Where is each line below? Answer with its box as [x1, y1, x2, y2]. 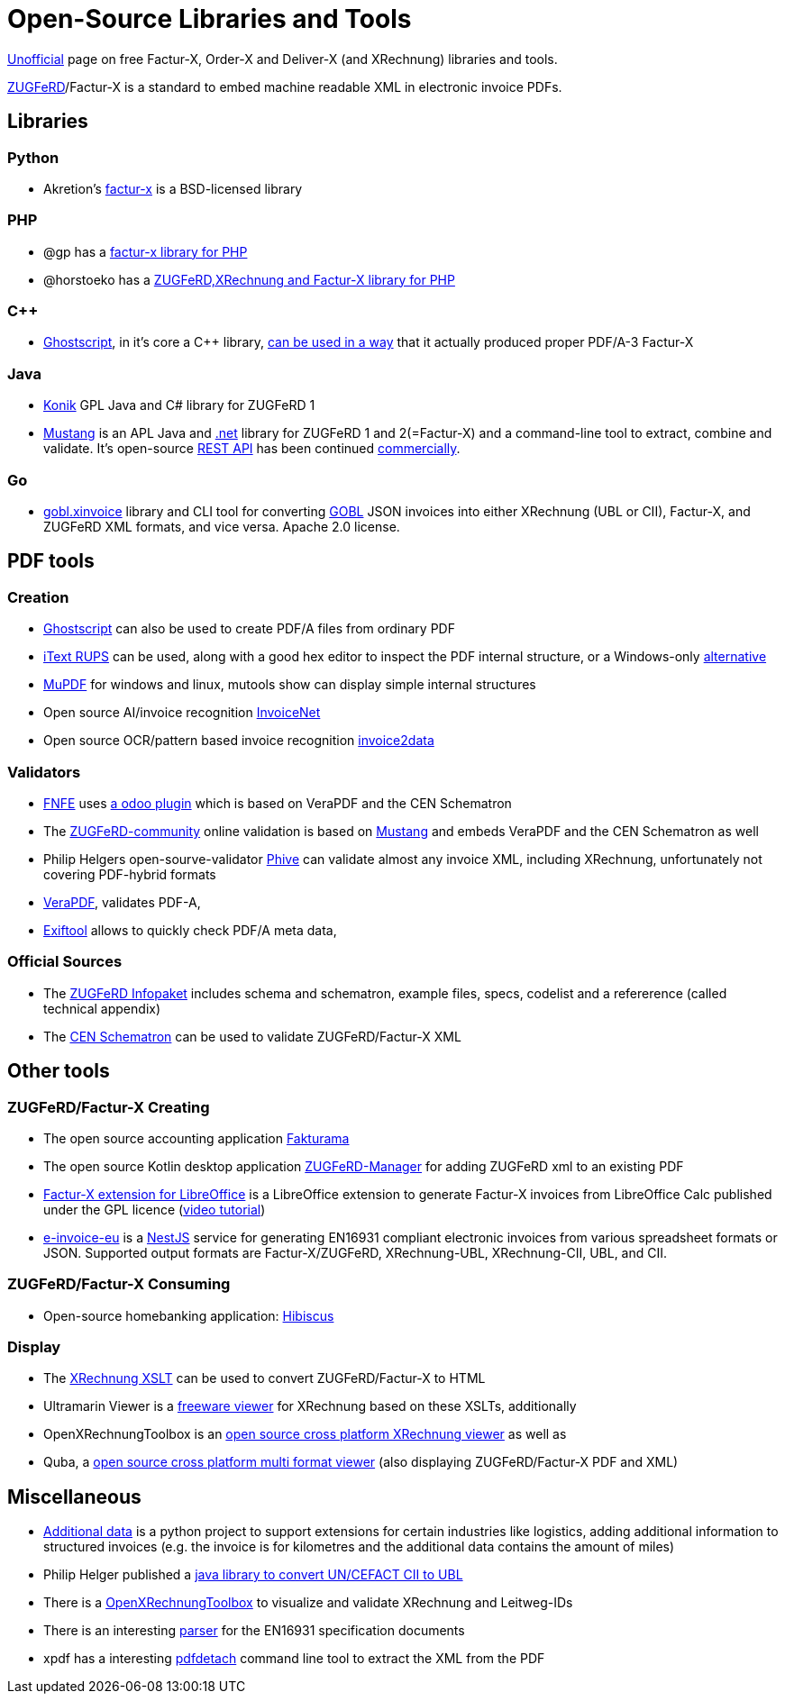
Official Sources [7, 952, 123, 971]
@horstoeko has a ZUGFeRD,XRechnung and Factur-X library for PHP [43, 271, 455, 287]
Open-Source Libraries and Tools [7, 4, 412, 34]
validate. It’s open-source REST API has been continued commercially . [43, 441, 461, 457]
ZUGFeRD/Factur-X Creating [7, 1097, 210, 1116]
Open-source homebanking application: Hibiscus [43, 1307, 334, 1324]
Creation [7, 587, 69, 606]
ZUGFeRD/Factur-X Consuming [7, 1275, 231, 1294]
